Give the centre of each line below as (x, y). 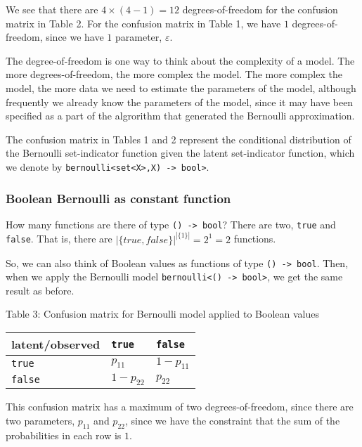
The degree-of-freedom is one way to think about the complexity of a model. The (180, 60)
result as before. (40, 290)
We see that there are (52, 9)
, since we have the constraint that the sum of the (233, 421)
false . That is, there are (59, 239)
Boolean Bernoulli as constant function (118, 198)
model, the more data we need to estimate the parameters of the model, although (181, 88)
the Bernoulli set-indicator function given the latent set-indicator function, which (180, 153)
